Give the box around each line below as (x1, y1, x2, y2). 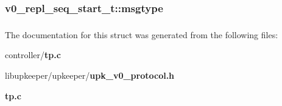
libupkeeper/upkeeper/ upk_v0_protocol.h (5, 68, 175, 81)
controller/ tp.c (5, 48, 61, 61)
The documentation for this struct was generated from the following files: (5, 28, 278, 41)
